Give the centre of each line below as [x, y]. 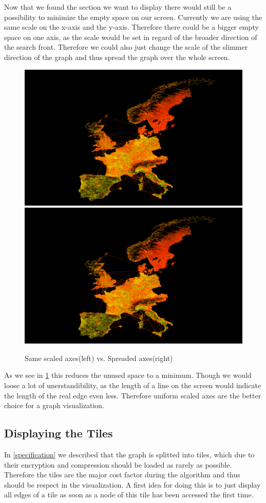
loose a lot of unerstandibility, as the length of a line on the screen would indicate [133, 385]
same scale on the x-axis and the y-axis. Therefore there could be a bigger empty [131, 27]
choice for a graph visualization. [54, 405]
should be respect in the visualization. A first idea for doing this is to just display [132, 484]
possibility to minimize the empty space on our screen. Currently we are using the [133, 17]
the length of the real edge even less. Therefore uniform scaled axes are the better [133, 395]
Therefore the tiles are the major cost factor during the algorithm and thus [122, 475]
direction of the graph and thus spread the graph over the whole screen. [117, 57]
